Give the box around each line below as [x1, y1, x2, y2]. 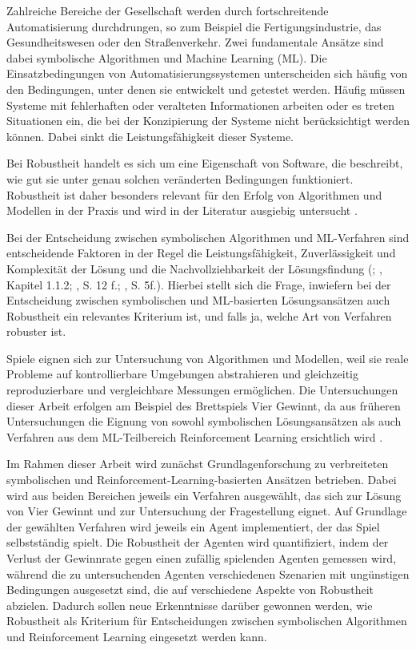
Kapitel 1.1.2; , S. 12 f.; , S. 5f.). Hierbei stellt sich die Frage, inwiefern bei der [6, 276, 391, 293]
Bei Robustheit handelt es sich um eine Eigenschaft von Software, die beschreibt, [6, 155, 403, 172]
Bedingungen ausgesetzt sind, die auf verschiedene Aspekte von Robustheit [6, 581, 374, 598]
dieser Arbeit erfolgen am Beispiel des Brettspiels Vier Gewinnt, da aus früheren [6, 397, 401, 414]
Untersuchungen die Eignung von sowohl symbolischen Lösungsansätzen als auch [6, 413, 402, 430]
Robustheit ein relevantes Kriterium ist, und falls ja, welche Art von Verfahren [6, 307, 392, 324]
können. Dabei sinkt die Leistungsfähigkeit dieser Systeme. [6, 127, 294, 144]
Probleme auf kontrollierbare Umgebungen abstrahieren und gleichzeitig [6, 365, 358, 382]
